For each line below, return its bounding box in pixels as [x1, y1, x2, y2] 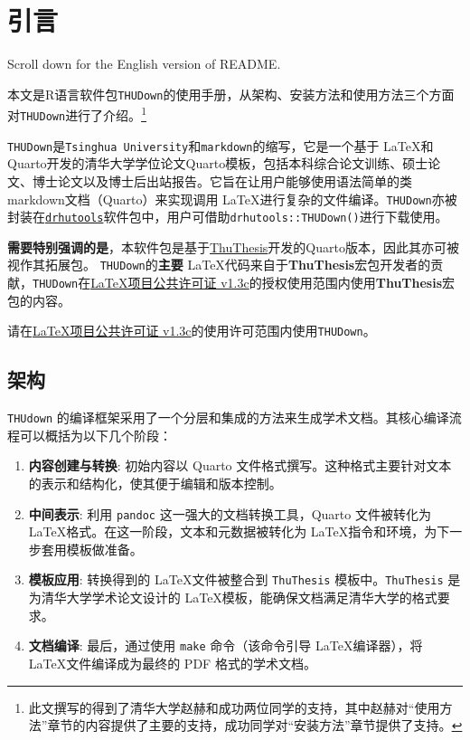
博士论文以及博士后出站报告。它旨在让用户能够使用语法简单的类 [32, 171, 412, 190]
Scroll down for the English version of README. [7, 54, 281, 73]
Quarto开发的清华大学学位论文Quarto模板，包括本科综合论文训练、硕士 [7, 154, 428, 173]
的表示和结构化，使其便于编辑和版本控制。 [28, 474, 282, 493]
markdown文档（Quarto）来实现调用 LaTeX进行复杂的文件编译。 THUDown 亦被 [7, 189, 457, 208]
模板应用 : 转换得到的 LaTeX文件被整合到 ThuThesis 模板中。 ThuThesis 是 [28, 570, 461, 589]
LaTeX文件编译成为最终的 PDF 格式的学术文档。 [28, 653, 316, 672]
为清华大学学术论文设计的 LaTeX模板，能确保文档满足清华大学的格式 [28, 588, 437, 607]
